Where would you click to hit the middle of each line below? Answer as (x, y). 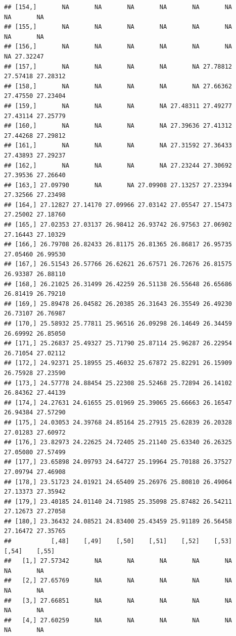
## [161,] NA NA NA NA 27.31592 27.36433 (118, 146)
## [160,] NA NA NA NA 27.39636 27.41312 (118, 126)
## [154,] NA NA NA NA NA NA (118, 7)
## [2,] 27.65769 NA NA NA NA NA (118, 581)
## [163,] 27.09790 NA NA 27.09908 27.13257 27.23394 (118, 185)
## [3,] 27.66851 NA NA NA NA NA (118, 600)
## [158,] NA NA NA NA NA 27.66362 (118, 86)
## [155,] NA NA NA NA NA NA (118, 27)
